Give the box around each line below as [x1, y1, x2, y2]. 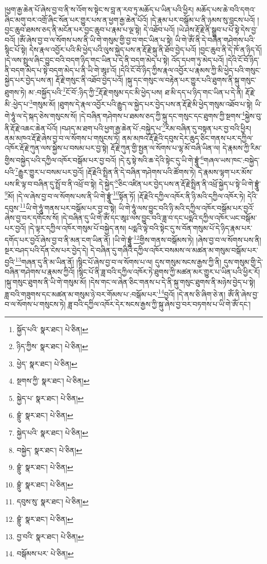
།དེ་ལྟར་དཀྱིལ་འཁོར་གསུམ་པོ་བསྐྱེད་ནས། [28, 222, 126, 233]
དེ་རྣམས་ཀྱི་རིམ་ [222, 142, 262, 153]
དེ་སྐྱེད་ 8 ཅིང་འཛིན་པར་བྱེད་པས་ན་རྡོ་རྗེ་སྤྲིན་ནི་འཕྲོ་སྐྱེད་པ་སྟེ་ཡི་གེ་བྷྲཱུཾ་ [99, 177, 261, 189]
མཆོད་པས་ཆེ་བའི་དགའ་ [196, 4, 256, 14]
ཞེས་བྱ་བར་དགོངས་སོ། [5, 212, 59, 223]
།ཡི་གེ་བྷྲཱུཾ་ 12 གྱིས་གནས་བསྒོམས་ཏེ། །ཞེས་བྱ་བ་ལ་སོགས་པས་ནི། [112, 233, 261, 245]
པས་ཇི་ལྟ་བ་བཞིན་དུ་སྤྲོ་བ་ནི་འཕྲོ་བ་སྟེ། [5, 178, 97, 189]
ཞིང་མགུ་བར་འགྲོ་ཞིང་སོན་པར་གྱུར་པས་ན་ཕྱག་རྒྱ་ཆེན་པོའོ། [5, 14, 148, 25]
